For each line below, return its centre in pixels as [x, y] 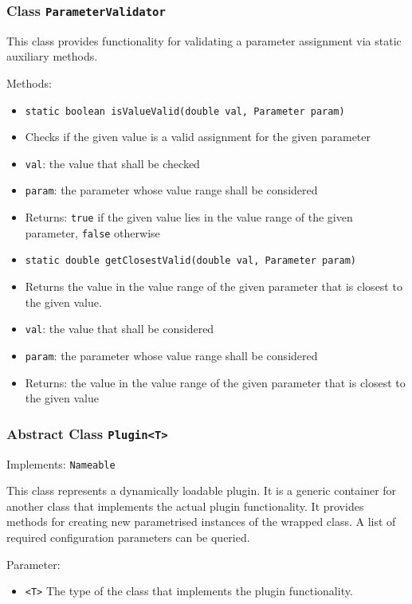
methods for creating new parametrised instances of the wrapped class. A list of [201, 522]
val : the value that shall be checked [112, 163]
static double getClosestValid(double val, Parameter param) [191, 261]
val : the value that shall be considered [120, 329]
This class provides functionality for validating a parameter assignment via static [204, 40]
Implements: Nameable [61, 463]
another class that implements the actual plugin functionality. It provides [185, 506]
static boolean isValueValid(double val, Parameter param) [185, 111]
